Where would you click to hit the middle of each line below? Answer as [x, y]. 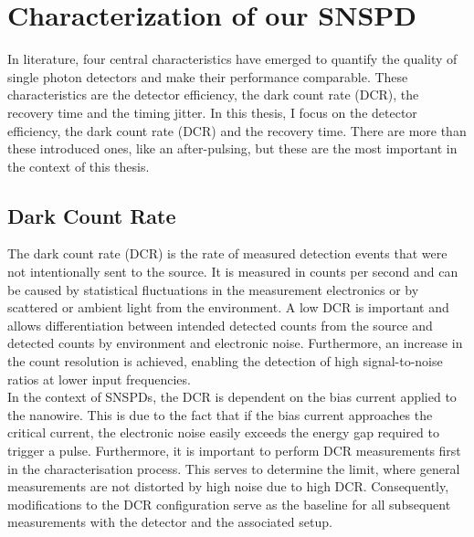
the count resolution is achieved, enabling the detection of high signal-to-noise [225, 361]
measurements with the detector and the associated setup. [170, 522]
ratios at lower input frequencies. [99, 379]
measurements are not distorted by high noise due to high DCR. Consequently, [228, 486]
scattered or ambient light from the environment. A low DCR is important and [228, 307]
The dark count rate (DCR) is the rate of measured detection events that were [227, 253]
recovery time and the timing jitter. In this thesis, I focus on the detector [212, 112]
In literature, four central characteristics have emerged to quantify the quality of [232, 59]
